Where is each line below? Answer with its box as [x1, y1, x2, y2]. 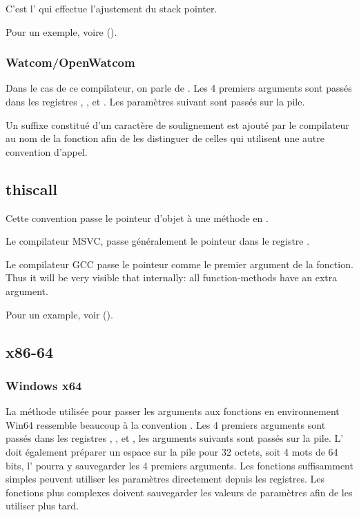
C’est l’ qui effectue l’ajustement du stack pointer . [6, 1, 217, 15]
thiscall [6, 178, 57, 199]
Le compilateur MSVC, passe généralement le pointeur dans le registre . [6, 234, 310, 248]
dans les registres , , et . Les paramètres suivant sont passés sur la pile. [6, 94, 305, 108]
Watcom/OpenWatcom [6, 54, 135, 71]
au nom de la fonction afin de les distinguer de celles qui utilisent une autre [6, 131, 324, 145]
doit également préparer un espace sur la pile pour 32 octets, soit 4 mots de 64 [6, 444, 338, 458]
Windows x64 [6, 376, 82, 394]
